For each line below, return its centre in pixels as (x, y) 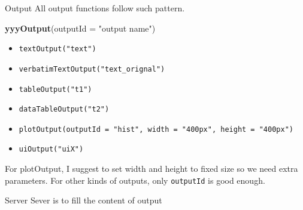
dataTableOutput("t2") (64, 109)
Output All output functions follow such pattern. (95, 8)
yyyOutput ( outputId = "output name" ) (80, 28)
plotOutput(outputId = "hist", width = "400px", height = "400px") (156, 129)
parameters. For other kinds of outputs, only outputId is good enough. (135, 180)
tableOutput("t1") (55, 89)
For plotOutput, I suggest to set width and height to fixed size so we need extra (151, 169)
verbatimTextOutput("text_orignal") (92, 69)
